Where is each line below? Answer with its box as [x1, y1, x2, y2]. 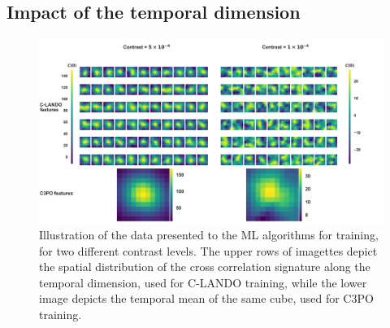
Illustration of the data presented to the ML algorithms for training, [39, 226, 379, 243]
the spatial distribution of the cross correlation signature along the [39, 258, 370, 275]
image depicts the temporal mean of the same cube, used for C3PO [39, 290, 374, 307]
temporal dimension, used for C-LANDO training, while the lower [39, 273, 367, 291]
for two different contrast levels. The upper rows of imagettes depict [39, 242, 378, 259]
